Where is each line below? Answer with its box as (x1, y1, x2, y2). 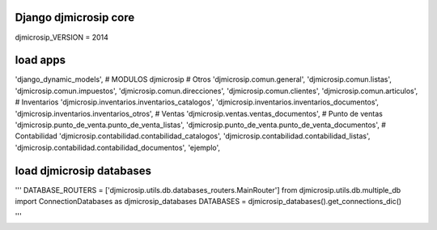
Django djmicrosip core (15, 11, 135, 24)
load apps (15, 53, 66, 67)
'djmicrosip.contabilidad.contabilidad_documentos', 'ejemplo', (15, 143, 221, 152)
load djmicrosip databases (15, 164, 151, 177)
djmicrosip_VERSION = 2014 (15, 32, 109, 42)
